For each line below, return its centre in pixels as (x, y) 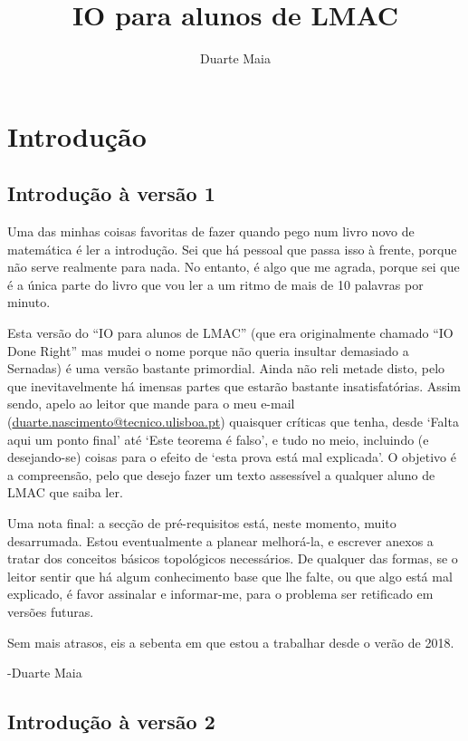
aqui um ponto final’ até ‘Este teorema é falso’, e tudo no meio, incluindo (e (218, 439)
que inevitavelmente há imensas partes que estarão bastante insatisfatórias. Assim (234, 385)
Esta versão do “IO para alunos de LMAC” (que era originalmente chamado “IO (230, 333)
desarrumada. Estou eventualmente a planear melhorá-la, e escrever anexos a (220, 540)
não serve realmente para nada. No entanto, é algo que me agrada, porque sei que (234, 267)
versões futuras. (51, 611)
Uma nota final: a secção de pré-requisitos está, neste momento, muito (202, 523)
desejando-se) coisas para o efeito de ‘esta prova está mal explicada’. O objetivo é (232, 457)
